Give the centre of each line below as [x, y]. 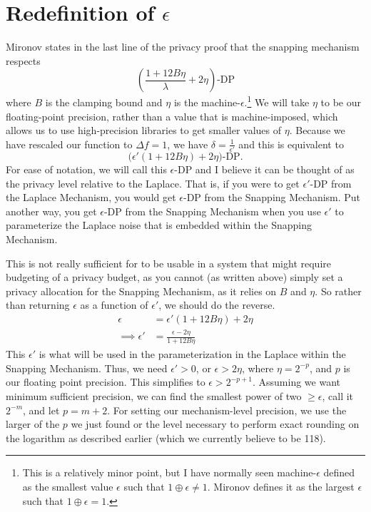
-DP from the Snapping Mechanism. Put [272, 197]
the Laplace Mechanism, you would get [91, 197]
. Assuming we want [296, 382]
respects [23, 60]
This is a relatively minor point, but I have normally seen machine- [169, 472]
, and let [41, 410]
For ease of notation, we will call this [86, 169]
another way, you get [51, 211]
